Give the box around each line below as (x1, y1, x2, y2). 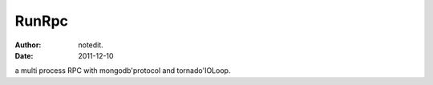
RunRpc (14, 12, 68, 30)
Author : (14, 40, 42, 50)
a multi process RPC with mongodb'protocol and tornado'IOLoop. (14, 66, 231, 75)
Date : (14, 51, 34, 60)
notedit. (78, 40, 103, 50)
